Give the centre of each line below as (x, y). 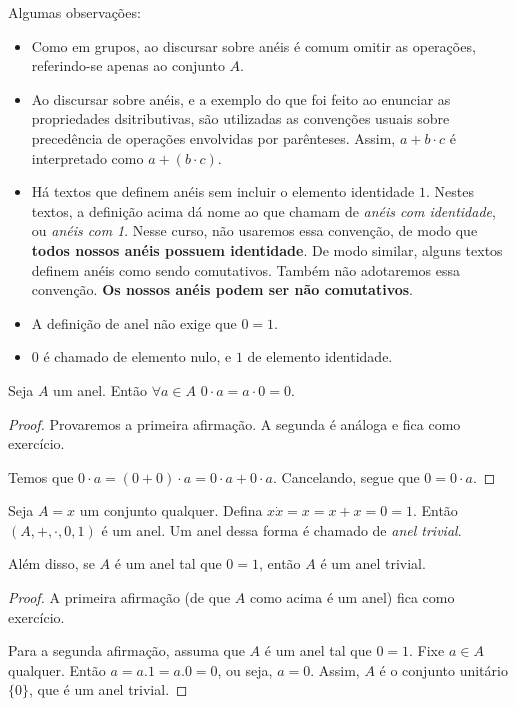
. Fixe (427, 650)
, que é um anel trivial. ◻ (108, 689)
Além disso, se (51, 563)
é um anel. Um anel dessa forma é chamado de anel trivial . (281, 529)
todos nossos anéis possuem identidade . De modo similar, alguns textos (267, 249)
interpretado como (87, 157)
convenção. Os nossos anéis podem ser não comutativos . (222, 289)
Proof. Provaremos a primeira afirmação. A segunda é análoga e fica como (234, 423)
